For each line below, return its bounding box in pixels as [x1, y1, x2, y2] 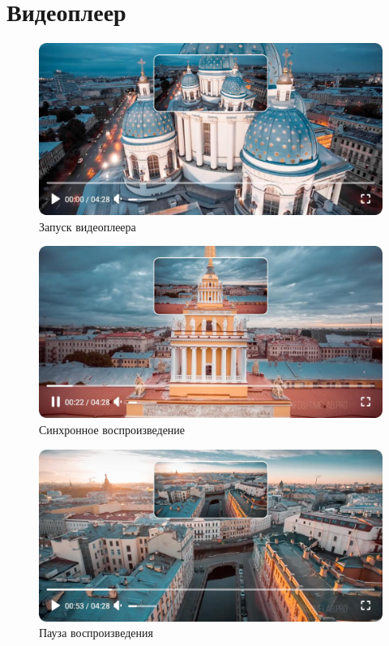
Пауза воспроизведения [39, 624, 153, 641]
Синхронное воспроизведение [39, 420, 186, 437]
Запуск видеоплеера [39, 217, 136, 235]
